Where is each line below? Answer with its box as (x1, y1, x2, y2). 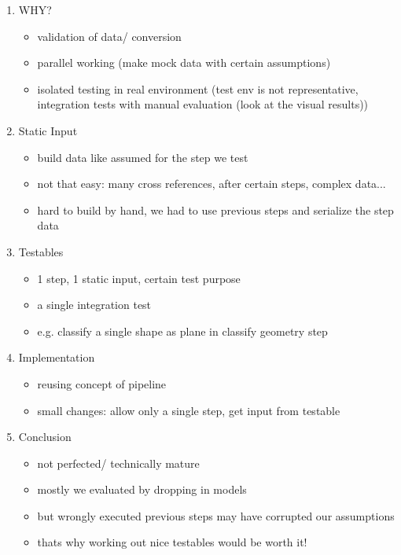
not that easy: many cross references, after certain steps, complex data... (37, 175, 386, 192)
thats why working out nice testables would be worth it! (37, 534, 307, 550)
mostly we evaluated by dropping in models (37, 481, 247, 498)
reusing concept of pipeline (37, 375, 167, 391)
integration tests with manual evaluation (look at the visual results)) (37, 96, 369, 112)
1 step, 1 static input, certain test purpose (37, 270, 241, 286)
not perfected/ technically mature (37, 454, 200, 471)
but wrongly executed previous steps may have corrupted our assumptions (37, 507, 395, 524)
